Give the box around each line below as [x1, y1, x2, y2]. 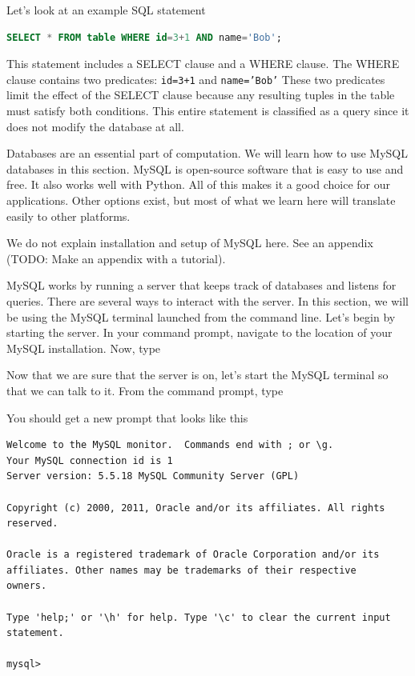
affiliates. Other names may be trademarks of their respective [6, 564, 357, 576]
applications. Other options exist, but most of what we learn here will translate [6, 192, 396, 208]
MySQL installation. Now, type [6, 339, 161, 356]
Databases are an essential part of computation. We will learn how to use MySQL [6, 145, 408, 162]
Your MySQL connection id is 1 [6, 454, 173, 466]
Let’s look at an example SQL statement [6, 2, 206, 18]
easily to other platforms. [6, 207, 131, 224]
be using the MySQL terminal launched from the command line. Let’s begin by [6, 308, 396, 325]
